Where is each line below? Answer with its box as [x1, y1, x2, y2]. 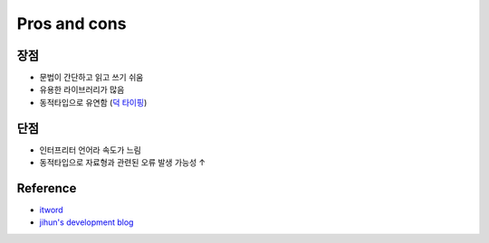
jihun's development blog [39, 217, 134, 228]
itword [39, 204, 63, 216]
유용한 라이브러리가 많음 [39, 84, 125, 95]
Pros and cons [16, 14, 127, 33]
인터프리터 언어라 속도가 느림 [39, 145, 142, 155]
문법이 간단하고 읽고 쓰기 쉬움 [39, 72, 144, 83]
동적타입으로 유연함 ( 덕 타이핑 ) [39, 97, 148, 107]
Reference [16, 181, 77, 196]
